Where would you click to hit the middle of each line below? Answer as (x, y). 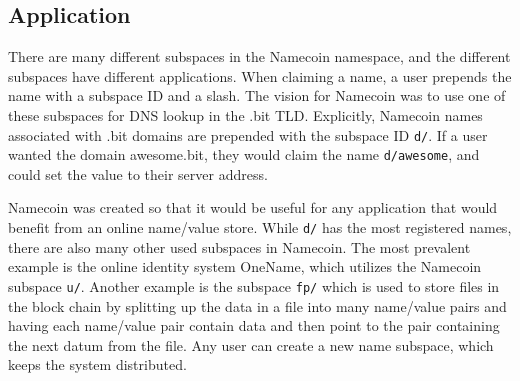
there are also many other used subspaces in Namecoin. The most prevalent (239, 246)
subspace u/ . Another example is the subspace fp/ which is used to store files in (254, 285)
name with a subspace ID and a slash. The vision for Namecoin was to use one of (257, 95)
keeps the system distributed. (97, 364)
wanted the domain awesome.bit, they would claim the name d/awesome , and (244, 154)
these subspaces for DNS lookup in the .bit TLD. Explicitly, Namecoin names (245, 114)
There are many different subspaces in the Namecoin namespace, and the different (259, 56)
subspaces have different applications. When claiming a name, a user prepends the (260, 75)
